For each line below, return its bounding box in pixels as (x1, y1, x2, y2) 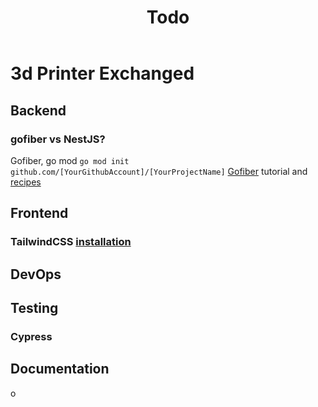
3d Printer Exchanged (10, 62, 195, 85)
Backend (10, 102, 67, 119)
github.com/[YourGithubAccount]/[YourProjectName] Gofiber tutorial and (10, 165, 308, 177)
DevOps (10, 266, 62, 283)
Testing (10, 299, 59, 316)
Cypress (10, 329, 53, 343)
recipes (10, 176, 42, 188)
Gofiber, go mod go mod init (10, 154, 130, 166)
